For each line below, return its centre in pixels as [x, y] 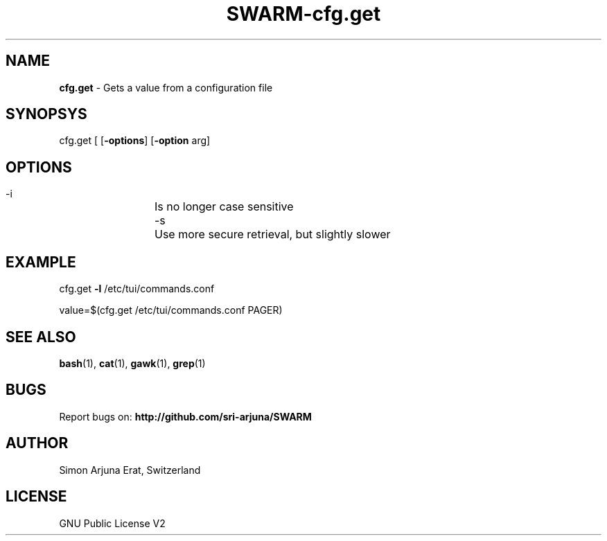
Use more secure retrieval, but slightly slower [273, 234]
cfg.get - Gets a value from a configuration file [166, 87]
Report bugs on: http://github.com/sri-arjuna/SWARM [185, 416]
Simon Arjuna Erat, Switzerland [130, 470]
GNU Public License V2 [112, 523]
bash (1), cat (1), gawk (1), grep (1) [132, 363]
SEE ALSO [41, 337]
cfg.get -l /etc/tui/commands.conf [137, 289]
